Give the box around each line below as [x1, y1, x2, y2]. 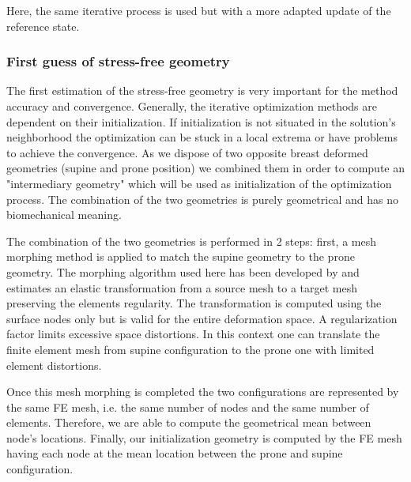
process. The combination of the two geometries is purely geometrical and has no [6, 190, 398, 207]
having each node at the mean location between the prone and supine [6, 445, 343, 461]
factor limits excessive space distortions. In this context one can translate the [6, 326, 380, 342]
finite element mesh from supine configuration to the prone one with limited [6, 341, 375, 357]
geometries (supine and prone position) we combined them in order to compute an [6, 160, 405, 176]
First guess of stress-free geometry [6, 51, 230, 71]
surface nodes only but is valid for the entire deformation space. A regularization [6, 310, 398, 326]
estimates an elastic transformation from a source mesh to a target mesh [6, 279, 357, 296]
